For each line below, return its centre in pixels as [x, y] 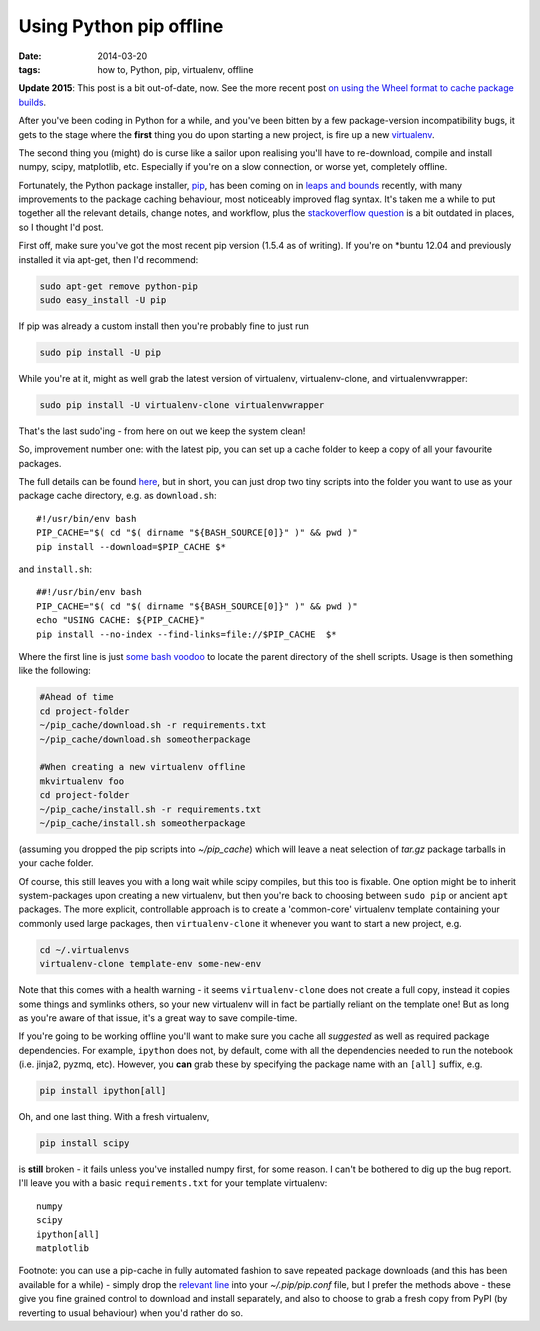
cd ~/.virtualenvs [84, 949]
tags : [29, 69]
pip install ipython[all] [103, 1091]
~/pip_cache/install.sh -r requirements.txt [150, 809]
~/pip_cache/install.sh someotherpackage [142, 823]
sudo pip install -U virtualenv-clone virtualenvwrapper [182, 404]
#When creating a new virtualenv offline [142, 767]
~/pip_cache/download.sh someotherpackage [145, 739]
